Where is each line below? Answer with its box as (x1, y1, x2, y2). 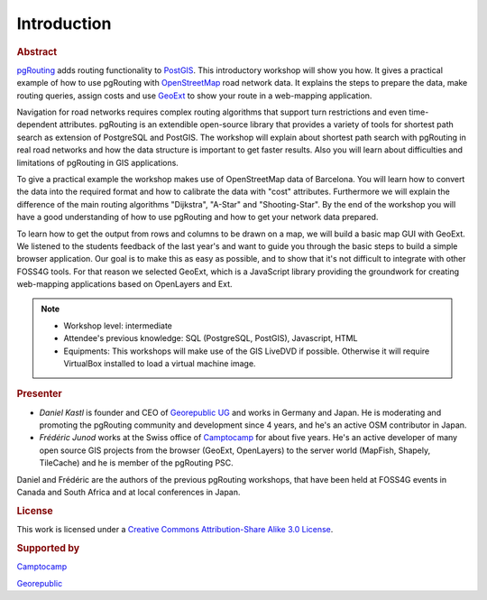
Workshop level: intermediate (63, 320, 173, 331)
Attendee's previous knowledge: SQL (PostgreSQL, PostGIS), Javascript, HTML (63, 333, 358, 344)
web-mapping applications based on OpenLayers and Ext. (16, 279, 234, 290)
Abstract (16, 45, 58, 58)
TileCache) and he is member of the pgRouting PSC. (39, 457, 234, 468)
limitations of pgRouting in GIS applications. (16, 157, 179, 168)
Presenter (16, 388, 62, 401)
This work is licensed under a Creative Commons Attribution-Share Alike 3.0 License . (16, 524, 334, 535)
